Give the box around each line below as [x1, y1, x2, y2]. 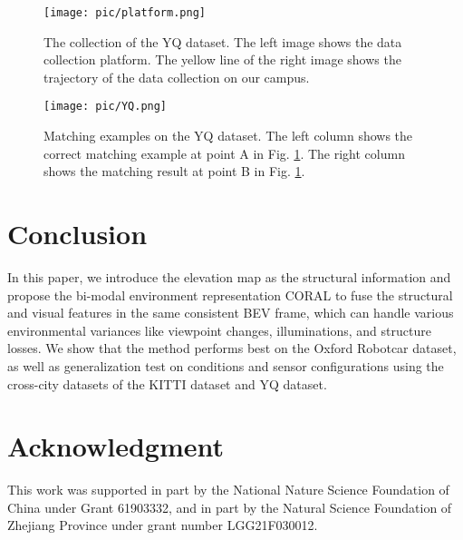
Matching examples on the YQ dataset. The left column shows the [43, 126, 413, 145]
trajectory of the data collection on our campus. [43, 67, 310, 86]
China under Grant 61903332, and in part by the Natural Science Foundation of [7, 497, 452, 516]
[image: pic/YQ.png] [43, 100, 168, 113]
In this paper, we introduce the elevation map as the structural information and [7, 268, 451, 286]
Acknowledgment [7, 427, 224, 465]
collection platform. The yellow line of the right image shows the [43, 50, 401, 69]
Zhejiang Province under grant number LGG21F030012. [7, 515, 318, 535]
